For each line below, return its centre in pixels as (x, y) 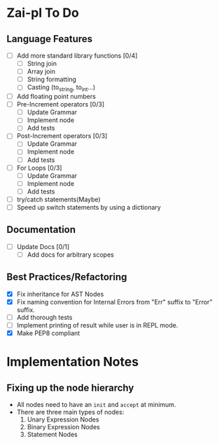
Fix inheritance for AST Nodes (60, 294)
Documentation (41, 230)
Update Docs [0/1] (43, 246)
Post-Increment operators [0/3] (62, 136)
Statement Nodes (52, 435)
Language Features (50, 39)
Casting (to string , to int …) (61, 88)
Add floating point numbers (56, 97)
